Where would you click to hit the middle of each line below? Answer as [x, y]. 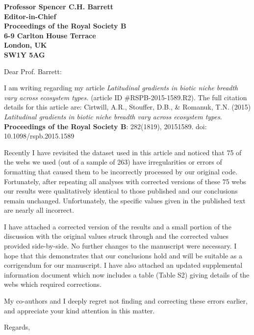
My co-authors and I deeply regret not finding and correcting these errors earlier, [126, 301]
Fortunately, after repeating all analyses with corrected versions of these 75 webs [125, 181]
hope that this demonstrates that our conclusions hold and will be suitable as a [123, 255]
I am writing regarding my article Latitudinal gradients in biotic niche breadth [121, 88]
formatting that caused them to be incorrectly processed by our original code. [121, 171]
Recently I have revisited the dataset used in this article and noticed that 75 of [123, 152]
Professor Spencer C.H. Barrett [59, 6]
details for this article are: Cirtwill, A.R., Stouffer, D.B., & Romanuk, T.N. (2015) [127, 107]
